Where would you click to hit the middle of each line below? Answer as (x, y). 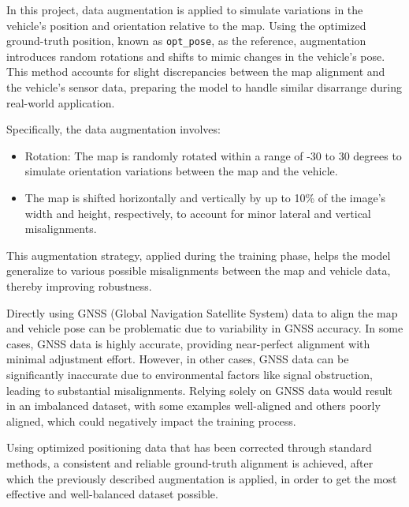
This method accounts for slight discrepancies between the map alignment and (196, 71)
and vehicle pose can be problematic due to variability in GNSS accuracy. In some (205, 328)
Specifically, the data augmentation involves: (113, 129)
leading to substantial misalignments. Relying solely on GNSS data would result (200, 390)
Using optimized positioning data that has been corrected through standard (189, 447)
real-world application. (61, 102)
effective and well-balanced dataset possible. (112, 494)
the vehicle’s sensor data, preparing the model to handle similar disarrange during (204, 87)
